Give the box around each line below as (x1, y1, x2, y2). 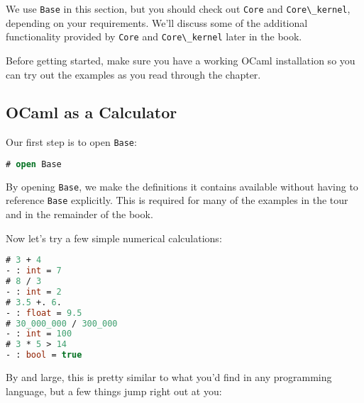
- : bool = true (6, 350, 82, 361)
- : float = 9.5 (6, 307, 82, 318)
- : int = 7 (6, 266, 62, 276)
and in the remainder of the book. (6, 207, 153, 222)
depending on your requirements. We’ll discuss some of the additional (6, 15, 308, 30)
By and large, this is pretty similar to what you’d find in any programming (6, 370, 332, 385)
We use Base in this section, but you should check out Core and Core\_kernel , (6, 1, 351, 16)
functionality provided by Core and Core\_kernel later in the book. (6, 29, 302, 44)
